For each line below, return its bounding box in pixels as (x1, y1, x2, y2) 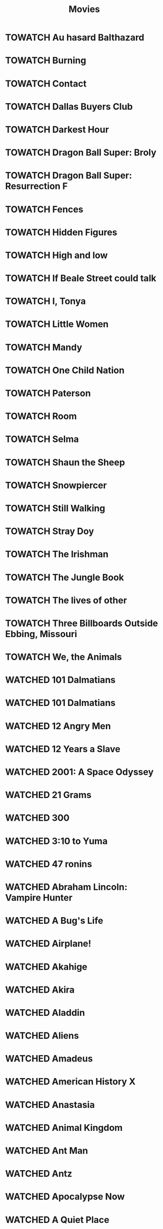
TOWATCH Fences (5, 204, 84, 215)
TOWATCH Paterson (5, 388, 91, 399)
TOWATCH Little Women (5, 318, 109, 330)
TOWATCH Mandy (5, 341, 82, 353)
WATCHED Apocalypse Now (5, 1191, 125, 1202)
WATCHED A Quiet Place (5, 1214, 109, 1225)
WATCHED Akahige (5, 961, 88, 973)
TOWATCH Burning (5, 55, 86, 66)
